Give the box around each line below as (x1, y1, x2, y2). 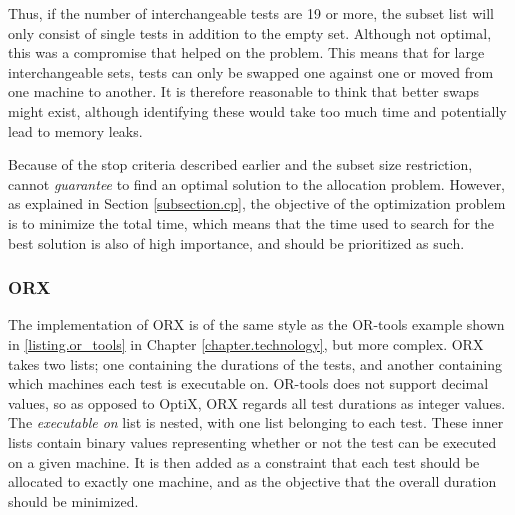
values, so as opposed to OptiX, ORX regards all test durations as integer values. (8, 392, 506, 413)
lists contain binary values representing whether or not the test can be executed (8, 431, 497, 452)
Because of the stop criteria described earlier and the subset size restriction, (8, 154, 473, 175)
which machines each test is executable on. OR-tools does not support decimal (8, 373, 489, 394)
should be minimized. (8, 490, 139, 511)
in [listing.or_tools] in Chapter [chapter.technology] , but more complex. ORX (8, 333, 484, 354)
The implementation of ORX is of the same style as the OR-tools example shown (8, 314, 505, 335)
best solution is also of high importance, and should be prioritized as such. (8, 232, 465, 253)
